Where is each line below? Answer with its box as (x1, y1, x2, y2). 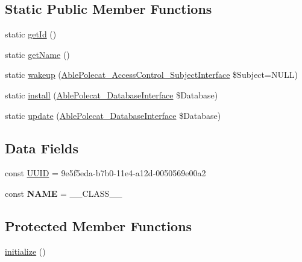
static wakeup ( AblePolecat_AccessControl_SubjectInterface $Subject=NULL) (5, 68, 298, 81)
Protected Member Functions (5, 216, 192, 235)
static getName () (5, 48, 70, 60)
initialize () (5, 244, 46, 257)
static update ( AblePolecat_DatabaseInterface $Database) (5, 109, 221, 121)
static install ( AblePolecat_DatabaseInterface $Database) (5, 88, 218, 101)
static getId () (5, 28, 57, 40)
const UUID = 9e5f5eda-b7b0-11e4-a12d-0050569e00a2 (5, 167, 206, 179)
